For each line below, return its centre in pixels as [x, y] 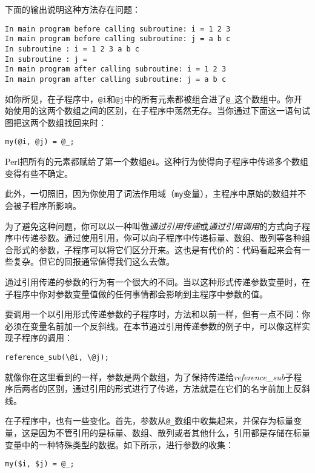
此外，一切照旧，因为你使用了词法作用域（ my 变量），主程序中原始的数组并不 [156, 193]
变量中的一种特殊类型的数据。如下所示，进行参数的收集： [119, 444]
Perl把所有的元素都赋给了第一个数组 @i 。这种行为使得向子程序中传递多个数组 [157, 161]
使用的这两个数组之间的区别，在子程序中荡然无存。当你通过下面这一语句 [157, 111]
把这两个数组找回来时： [60, 122]
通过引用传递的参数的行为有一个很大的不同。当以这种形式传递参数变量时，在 [157, 281]
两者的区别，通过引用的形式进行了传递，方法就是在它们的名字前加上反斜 [166, 389]
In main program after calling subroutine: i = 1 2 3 [116, 69]
